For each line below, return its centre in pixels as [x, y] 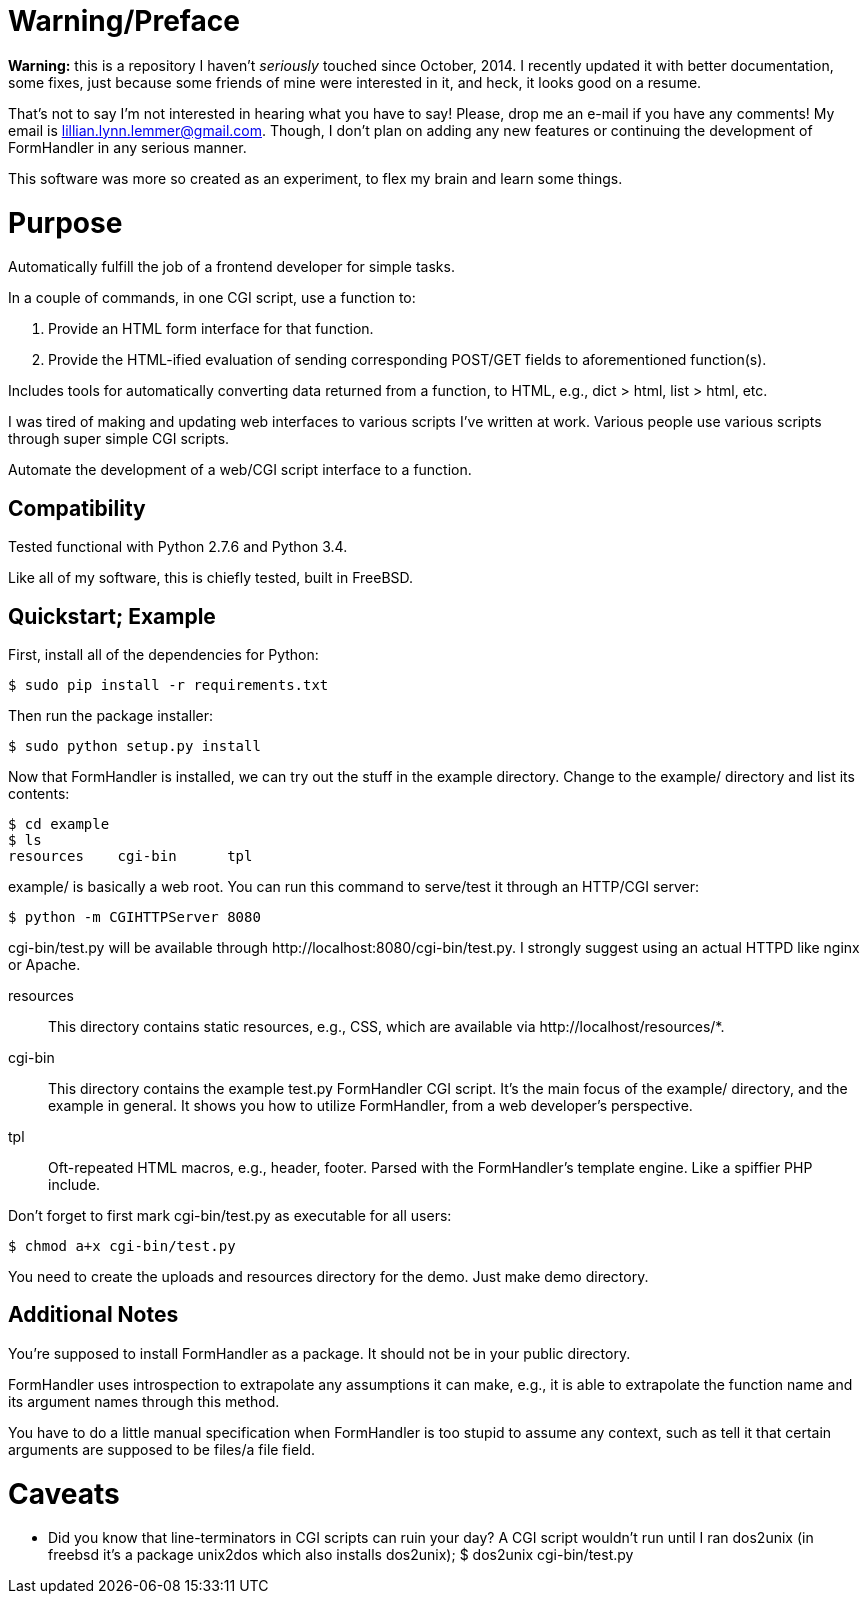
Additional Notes [93, 1315]
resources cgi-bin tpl [130, 855]
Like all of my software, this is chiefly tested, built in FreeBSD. [211, 578]
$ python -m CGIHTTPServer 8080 [134, 916]
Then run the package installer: [111, 715]
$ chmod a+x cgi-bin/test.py [122, 1245]
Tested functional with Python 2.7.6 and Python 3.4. [178, 547]
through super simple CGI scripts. [119, 439]
